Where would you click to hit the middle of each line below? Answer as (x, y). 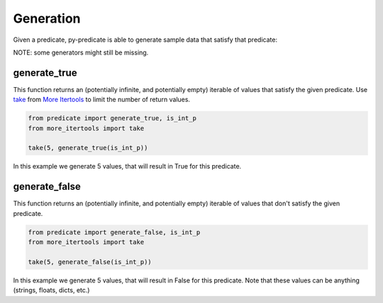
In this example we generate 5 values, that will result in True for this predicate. (127, 166)
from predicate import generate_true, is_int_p (112, 118)
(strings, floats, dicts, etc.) (51, 290)
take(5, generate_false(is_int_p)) (90, 262)
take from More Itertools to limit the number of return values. (102, 100)
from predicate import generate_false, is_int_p (114, 232)
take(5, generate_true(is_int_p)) (88, 148)
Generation (47, 18)
